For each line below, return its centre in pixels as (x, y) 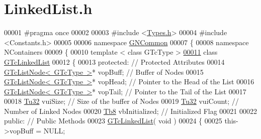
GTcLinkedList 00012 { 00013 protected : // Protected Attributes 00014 (114, 61)
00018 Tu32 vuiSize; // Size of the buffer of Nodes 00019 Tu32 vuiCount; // (121, 101)
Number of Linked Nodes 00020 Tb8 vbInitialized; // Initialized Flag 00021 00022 (131, 111)
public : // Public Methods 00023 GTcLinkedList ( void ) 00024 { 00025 (113, 121)
